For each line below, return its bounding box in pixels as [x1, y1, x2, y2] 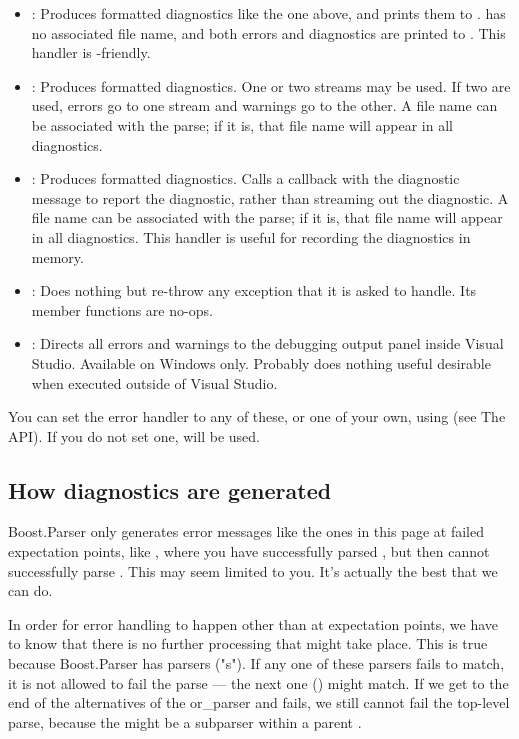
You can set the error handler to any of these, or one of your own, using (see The [8, 406, 506, 427]
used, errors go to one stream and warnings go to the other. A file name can [31, 95, 498, 116]
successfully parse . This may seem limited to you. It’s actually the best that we [8, 560, 498, 581]
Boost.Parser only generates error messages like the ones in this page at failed [8, 521, 485, 542]
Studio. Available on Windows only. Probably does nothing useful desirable [31, 352, 491, 373]
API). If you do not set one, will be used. [8, 425, 260, 446]
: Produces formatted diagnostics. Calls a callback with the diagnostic [31, 168, 460, 189]
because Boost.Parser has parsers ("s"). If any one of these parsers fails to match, [8, 653, 505, 674]
